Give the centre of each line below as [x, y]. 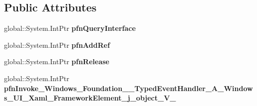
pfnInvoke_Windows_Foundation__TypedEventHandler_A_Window [128, 88]
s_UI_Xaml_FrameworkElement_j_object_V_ [90, 98]
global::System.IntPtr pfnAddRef [57, 45]
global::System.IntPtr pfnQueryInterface [70, 28]
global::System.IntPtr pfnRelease [57, 61]
